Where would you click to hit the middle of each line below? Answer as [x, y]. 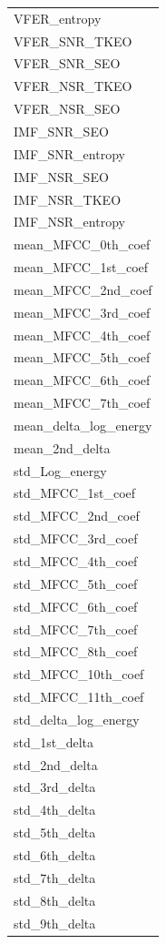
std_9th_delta [55, 923]
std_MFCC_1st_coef [75, 493]
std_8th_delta [55, 900]
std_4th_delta [55, 810]
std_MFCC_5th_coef [76, 583]
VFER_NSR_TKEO [73, 86]
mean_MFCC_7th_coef [82, 403]
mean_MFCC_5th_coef [82, 357]
